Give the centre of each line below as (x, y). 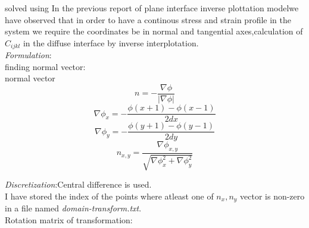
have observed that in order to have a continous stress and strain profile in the (148, 19)
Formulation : (28, 55)
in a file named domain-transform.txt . (73, 208)
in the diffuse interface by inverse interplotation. (111, 42)
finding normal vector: (45, 66)
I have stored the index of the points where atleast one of (109, 196)
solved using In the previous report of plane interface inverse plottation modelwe (152, 8)
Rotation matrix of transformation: (69, 220)
